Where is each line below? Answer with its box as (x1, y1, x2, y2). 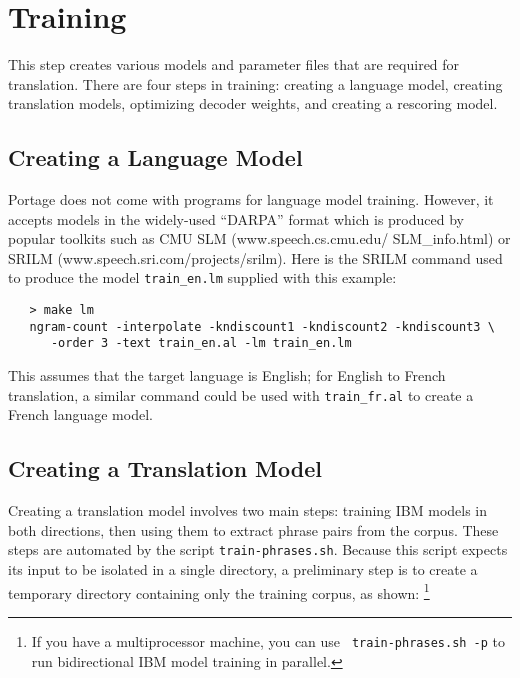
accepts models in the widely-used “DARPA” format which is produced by (8, 208, 464, 229)
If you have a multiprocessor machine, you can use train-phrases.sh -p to (31, 630, 506, 651)
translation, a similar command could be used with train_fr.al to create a (8, 384, 474, 405)
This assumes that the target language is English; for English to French (8, 365, 446, 386)
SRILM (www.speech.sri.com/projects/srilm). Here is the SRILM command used (8, 247, 503, 268)
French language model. (8, 404, 153, 425)
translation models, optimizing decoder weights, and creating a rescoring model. (8, 93, 498, 114)
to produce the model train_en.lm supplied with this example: (8, 267, 397, 288)
